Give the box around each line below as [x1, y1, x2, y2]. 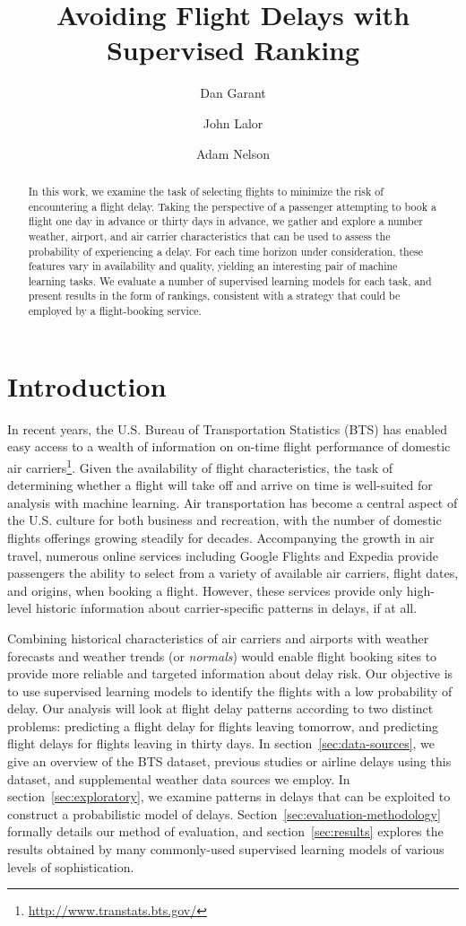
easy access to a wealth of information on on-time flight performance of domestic [7, 437, 451, 456]
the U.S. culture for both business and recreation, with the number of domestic [7, 511, 442, 529]
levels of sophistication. [7, 857, 134, 876]
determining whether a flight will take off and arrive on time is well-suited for [7, 476, 433, 494]
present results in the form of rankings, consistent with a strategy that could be [28, 288, 401, 303]
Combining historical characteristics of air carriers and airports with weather [7, 628, 429, 647]
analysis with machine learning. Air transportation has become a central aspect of [7, 493, 458, 511]
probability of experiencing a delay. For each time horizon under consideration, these [28, 243, 423, 258]
